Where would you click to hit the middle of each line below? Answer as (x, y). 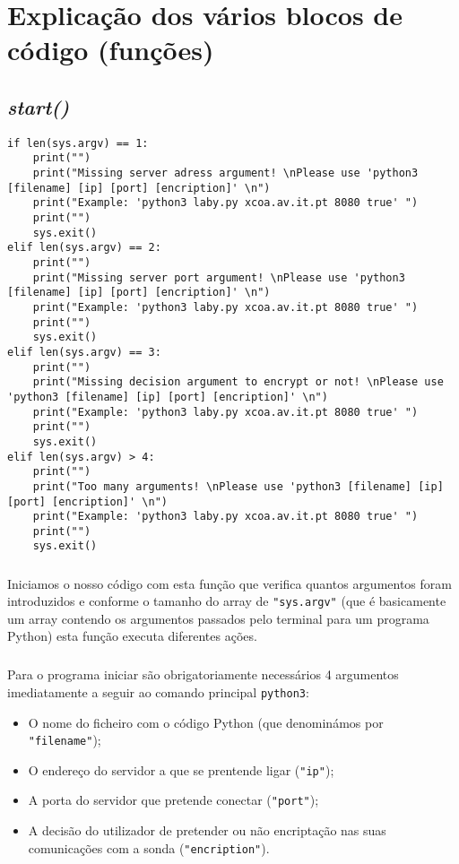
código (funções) (111, 50)
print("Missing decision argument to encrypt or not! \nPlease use (238, 382)
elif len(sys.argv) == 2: (84, 248)
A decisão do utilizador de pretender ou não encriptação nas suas (207, 830)
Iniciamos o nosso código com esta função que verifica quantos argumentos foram (229, 583)
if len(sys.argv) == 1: (78, 143)
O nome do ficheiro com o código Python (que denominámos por (206, 722)
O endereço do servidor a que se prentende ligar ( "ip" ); (181, 769)
